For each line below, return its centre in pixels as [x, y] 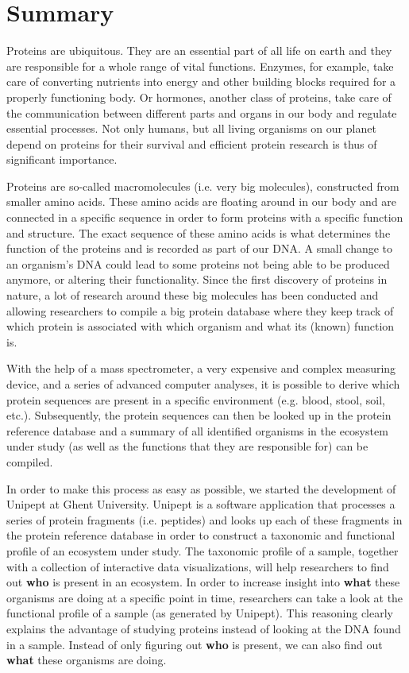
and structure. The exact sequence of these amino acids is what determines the [199, 232]
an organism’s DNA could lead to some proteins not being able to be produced [198, 263]
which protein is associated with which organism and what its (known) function [201, 326]
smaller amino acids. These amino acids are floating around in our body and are [201, 201]
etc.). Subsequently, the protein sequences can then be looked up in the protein [199, 415]
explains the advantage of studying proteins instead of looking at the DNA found [204, 628]
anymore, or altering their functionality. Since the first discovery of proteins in [197, 279]
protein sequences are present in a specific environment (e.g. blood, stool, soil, [196, 399]
